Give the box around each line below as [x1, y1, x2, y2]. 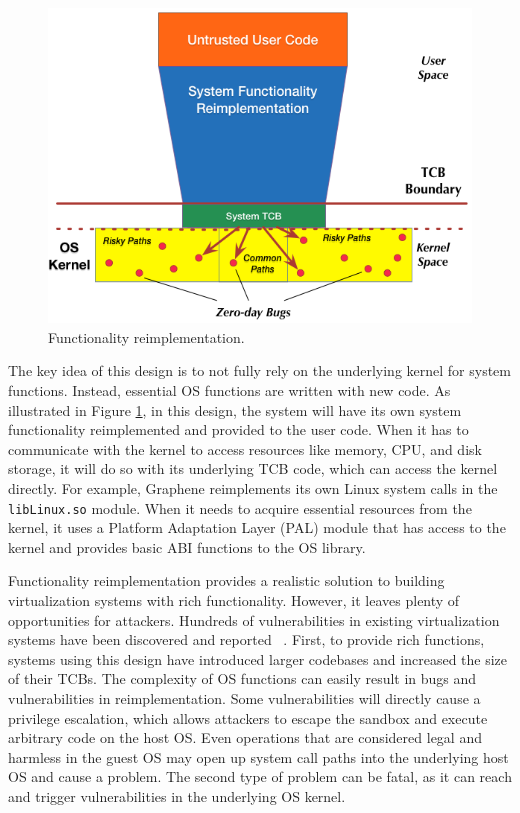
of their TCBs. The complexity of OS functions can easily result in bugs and [8, 668, 477, 689]
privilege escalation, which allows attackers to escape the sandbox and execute [8, 707, 488, 728]
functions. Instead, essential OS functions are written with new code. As [8, 379, 451, 400]
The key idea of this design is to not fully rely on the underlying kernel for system [8, 360, 511, 381]
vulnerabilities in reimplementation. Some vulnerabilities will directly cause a [8, 687, 481, 708]
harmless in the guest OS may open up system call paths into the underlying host [8, 746, 509, 767]
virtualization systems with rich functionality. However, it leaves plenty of [8, 589, 460, 610]
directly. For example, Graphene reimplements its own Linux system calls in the [8, 477, 498, 498]
